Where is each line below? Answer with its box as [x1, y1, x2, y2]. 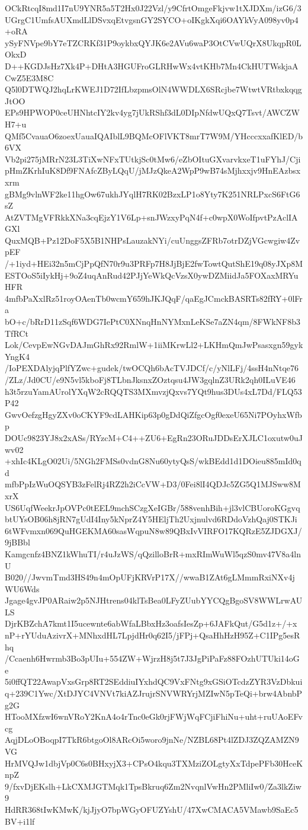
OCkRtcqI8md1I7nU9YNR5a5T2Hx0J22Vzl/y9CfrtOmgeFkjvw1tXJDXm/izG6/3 [5, 2, 301, 14]
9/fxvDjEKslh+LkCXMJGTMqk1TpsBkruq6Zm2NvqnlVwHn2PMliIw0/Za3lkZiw [5, 780, 301, 792]
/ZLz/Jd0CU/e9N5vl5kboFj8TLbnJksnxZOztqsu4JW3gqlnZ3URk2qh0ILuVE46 [5, 373, 296, 385]
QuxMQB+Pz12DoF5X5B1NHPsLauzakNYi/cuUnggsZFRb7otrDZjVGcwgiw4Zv [5, 234, 300, 246]
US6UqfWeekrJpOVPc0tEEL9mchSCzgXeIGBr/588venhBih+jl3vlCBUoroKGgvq [5, 501, 300, 513]
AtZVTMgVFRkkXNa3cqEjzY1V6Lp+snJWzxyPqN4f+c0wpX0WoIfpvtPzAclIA [5, 210, 298, 223]
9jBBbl [5, 536, 30, 548]
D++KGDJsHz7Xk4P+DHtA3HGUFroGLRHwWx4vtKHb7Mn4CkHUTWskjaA [5, 59, 299, 72]
